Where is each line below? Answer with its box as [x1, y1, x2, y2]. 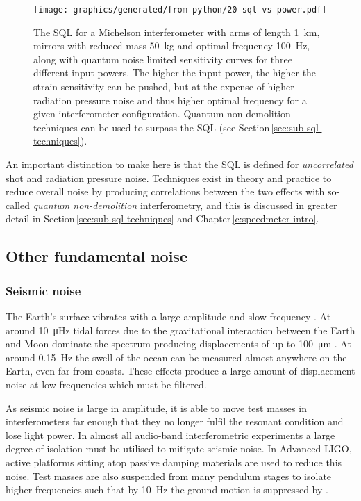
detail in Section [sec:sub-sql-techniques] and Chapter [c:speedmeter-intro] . [6, 211, 319, 226]
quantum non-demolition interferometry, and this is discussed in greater [33, 197, 337, 212]
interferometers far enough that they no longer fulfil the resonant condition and [6, 414, 344, 429]
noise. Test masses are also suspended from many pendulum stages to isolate [6, 468, 332, 483]
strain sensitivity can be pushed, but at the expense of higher [33, 79, 294, 94]
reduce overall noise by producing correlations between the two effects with [6, 184, 325, 199]
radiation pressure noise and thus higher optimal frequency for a [33, 92, 307, 107]
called [6, 197, 30, 212]
